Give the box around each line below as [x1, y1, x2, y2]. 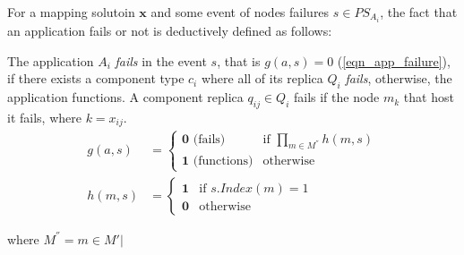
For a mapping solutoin [7, 3, 135, 21]
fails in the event [115, 51, 207, 70]
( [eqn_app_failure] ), [337, 51, 451, 70]
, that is [217, 51, 261, 70]
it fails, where [7, 107, 82, 126]
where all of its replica [201, 69, 323, 88]
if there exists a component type [7, 69, 185, 88]
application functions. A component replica [7, 88, 244, 106]
